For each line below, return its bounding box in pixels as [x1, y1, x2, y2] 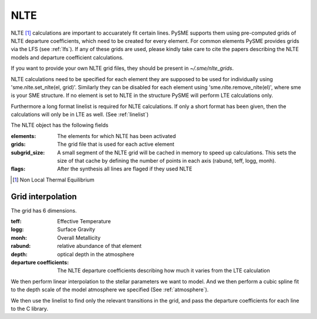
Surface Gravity [57, 226, 96, 233]
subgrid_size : [11, 149, 45, 156]
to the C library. [11, 305, 49, 312]
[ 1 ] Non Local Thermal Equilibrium [12, 176, 95, 183]
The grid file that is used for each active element [57, 141, 174, 148]
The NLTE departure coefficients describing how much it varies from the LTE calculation [57, 267, 270, 274]
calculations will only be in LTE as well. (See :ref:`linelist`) [11, 111, 149, 118]
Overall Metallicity [57, 234, 101, 241]
